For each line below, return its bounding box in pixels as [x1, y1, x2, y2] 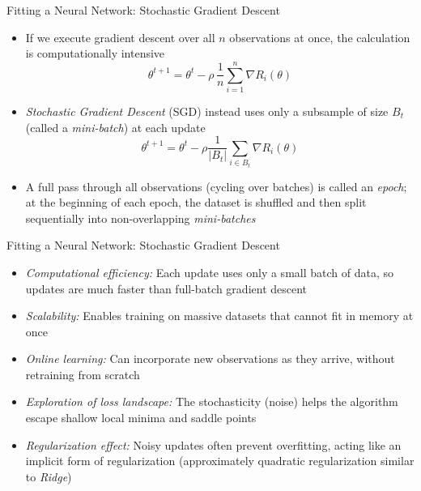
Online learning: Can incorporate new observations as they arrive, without [25, 350, 395, 367]
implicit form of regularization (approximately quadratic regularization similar [25, 452, 415, 469]
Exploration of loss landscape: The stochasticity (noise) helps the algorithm [25, 393, 398, 410]
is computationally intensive [25, 45, 165, 62]
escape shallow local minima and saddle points [25, 409, 257, 426]
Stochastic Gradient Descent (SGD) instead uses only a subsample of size [25, 102, 389, 119]
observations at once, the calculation [229, 28, 410, 45]
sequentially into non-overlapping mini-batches [25, 209, 256, 226]
